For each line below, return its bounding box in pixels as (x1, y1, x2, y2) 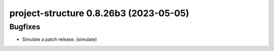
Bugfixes (9, 22, 41, 31)
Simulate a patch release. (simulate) (22, 36, 97, 42)
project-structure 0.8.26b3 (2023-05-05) (9, 8, 190, 19)
